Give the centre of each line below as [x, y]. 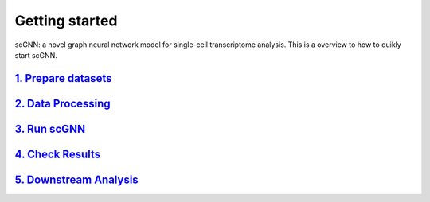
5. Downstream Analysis [76, 179]
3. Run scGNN [50, 128]
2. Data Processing [63, 103]
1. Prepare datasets [63, 78]
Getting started [66, 21]
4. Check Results [58, 154]
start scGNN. [36, 55]
